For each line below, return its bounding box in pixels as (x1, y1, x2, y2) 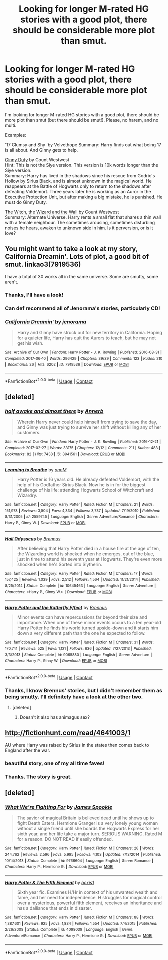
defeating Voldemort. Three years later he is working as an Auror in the (5, 188, 151, 194)
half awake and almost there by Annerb (5, 407, 104, 414)
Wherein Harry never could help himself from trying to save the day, (17, 419, 157, 425)
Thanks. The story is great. (5, 773, 72, 780)
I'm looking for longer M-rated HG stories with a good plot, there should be (5, 111, 159, 118)
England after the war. (5, 747, 51, 753)
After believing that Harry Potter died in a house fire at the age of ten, (17, 545, 160, 551)
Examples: (5, 132, 26, 138)
